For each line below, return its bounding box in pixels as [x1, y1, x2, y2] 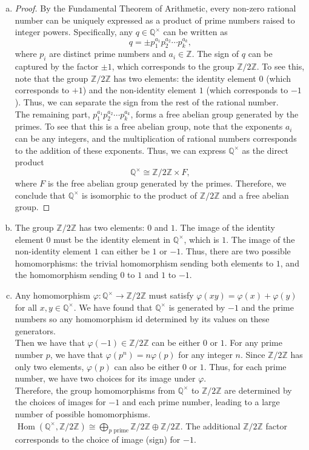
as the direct [242, 144, 288, 156]
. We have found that [73, 300, 153, 313]
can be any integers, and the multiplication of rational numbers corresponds [15, 131, 297, 144]
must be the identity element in [53, 233, 171, 245]
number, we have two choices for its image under [15, 372, 196, 385]
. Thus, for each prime [204, 360, 287, 372]
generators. [15, 324, 56, 337]
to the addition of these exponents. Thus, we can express [15, 144, 226, 156]
